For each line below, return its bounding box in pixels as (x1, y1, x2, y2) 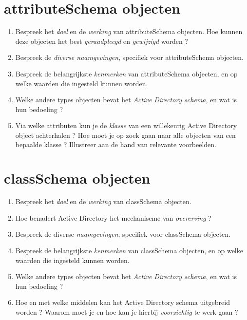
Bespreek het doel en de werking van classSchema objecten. (15, 196, 191, 207)
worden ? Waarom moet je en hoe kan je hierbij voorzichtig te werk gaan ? (15, 306, 238, 317)
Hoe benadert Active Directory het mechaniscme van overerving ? (15, 212, 211, 223)
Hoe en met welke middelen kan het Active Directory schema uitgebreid (15, 297, 230, 307)
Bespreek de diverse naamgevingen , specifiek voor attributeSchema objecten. (15, 52, 244, 62)
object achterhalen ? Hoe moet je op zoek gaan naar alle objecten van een (15, 130, 236, 140)
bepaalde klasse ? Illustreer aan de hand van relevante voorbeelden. (15, 139, 217, 150)
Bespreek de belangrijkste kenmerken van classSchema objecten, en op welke (15, 245, 243, 255)
